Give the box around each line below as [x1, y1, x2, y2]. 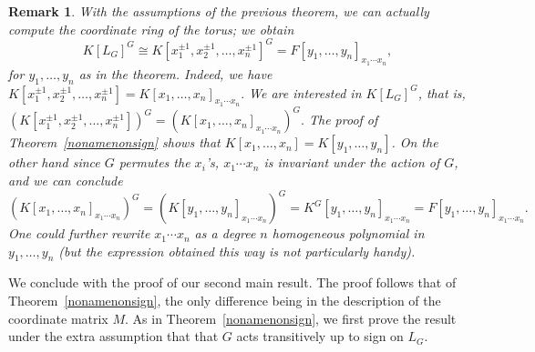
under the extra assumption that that [8, 327, 219, 346]
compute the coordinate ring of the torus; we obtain [8, 19, 294, 38]
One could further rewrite [8, 224, 150, 243]
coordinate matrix [8, 308, 108, 327]
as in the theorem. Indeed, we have [78, 64, 273, 83]
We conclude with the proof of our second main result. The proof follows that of [8, 273, 457, 292]
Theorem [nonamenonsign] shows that [8, 133, 221, 152]
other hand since [8, 153, 100, 172]
